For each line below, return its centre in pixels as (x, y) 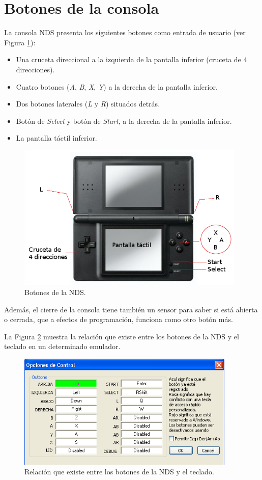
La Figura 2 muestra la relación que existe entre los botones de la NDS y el (122, 336)
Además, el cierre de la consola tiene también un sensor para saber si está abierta (131, 309)
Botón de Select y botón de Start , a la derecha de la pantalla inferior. (124, 121)
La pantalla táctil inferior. (56, 138)
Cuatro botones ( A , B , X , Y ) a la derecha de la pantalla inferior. (117, 86)
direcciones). (35, 69)
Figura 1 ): (20, 42)
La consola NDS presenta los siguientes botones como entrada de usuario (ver (125, 32)
